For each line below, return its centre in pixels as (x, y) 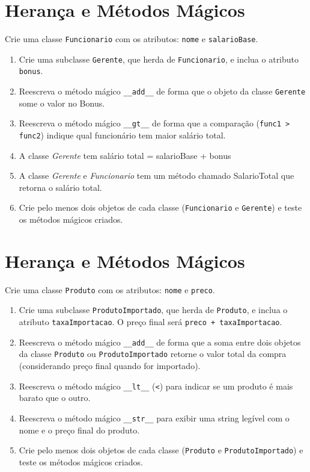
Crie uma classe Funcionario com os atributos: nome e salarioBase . (132, 39)
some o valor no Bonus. (62, 103)
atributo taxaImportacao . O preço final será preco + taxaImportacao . (150, 322)
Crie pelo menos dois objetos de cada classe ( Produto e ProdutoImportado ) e (161, 450)
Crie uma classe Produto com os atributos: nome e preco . (110, 289)
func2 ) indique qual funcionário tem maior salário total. (122, 135)
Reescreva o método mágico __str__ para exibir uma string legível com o (154, 418)
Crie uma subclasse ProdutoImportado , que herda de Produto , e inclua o (153, 310)
